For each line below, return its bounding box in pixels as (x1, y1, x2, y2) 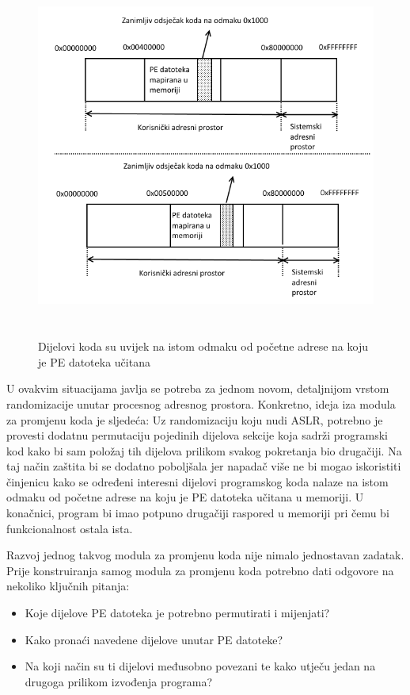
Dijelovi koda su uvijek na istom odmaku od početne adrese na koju (38, 338, 368, 355)
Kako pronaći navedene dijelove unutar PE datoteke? (25, 631, 283, 647)
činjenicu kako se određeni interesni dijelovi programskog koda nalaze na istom (6, 473, 389, 490)
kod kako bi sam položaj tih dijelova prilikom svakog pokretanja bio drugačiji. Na (6, 442, 402, 459)
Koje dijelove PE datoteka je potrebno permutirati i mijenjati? (25, 605, 330, 621)
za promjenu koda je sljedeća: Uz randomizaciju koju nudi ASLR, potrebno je (6, 411, 383, 428)
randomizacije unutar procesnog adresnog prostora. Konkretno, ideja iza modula (6, 395, 396, 412)
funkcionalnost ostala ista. (6, 520, 133, 536)
